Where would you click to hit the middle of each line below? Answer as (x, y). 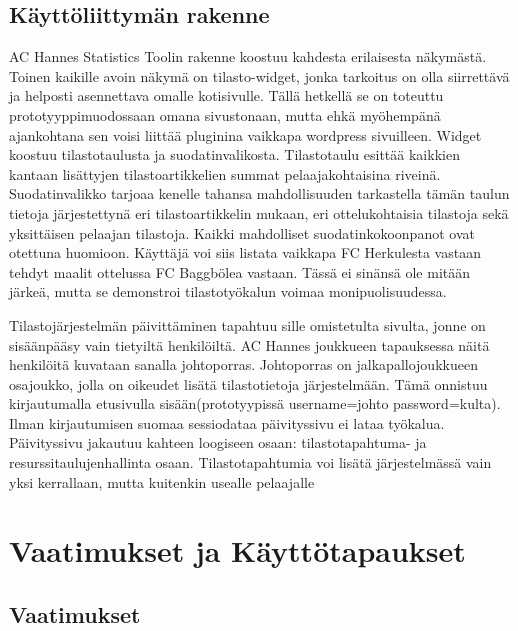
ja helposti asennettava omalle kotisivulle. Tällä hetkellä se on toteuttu (226, 95)
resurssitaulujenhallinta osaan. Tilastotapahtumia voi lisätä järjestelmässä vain (250, 462)
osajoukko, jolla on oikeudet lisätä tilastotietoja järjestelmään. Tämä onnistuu (248, 383)
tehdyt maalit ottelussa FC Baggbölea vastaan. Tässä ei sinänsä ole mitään (240, 271)
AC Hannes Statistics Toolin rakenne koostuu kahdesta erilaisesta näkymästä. (248, 56)
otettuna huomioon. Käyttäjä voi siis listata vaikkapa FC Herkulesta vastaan (245, 252)
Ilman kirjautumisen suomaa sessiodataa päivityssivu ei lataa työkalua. (227, 422)
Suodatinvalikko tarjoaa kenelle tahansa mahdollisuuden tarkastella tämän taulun (259, 193)
